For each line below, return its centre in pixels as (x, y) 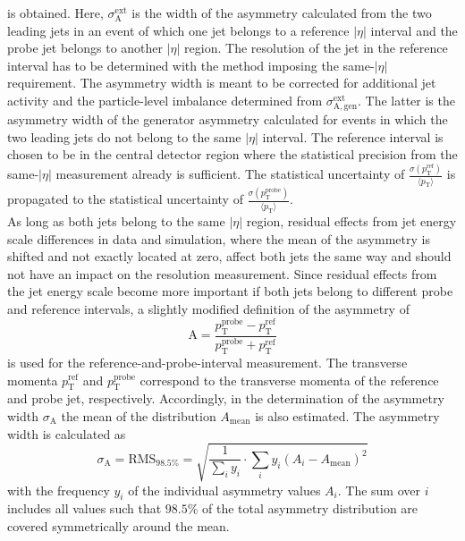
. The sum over (379, 490)
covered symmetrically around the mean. (118, 526)
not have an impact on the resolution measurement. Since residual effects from (222, 273)
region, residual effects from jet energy (351, 221)
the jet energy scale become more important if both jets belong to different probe (230, 291)
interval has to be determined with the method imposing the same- (191, 65)
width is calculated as (67, 433)
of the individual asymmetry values (224, 490)
